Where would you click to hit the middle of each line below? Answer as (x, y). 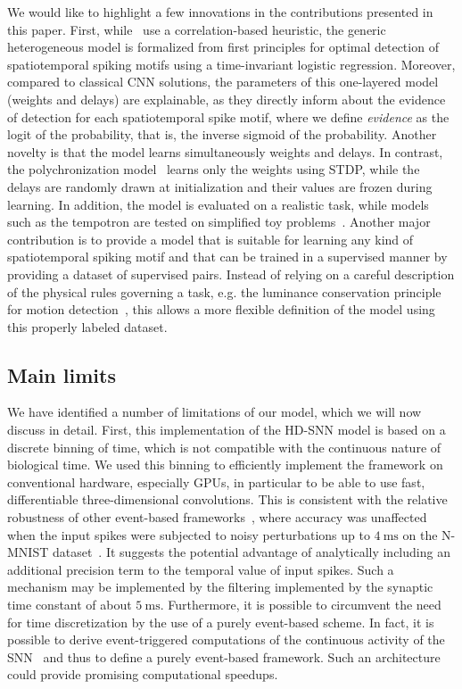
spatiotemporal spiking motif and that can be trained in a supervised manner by (227, 257)
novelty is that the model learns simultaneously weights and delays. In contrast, (225, 151)
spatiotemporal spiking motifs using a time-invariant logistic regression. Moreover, (231, 64)
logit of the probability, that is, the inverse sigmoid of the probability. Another (222, 134)
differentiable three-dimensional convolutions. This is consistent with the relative (227, 499)
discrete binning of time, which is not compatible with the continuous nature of (224, 447)
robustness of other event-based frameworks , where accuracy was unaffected (217, 517)
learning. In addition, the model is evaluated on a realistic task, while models (218, 204)
